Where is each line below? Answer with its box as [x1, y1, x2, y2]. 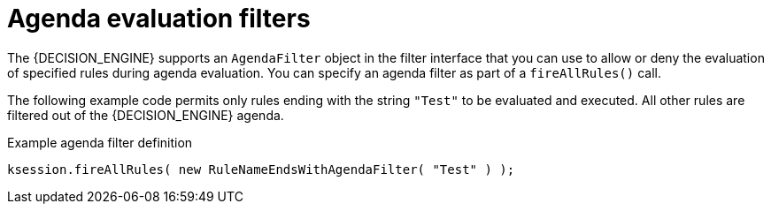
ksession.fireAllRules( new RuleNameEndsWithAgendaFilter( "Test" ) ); [7, 162, 515, 177]
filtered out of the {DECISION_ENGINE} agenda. [7, 107, 284, 123]
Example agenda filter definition [7, 134, 193, 150]
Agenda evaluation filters [7, 4, 311, 34]
